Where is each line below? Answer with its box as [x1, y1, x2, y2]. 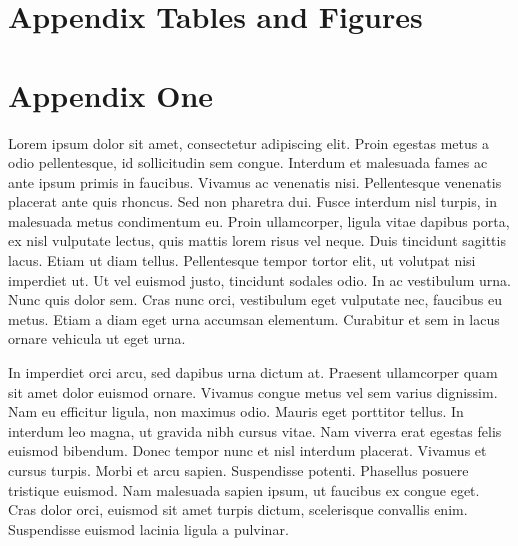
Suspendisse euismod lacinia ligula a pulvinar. [8, 518, 289, 539]
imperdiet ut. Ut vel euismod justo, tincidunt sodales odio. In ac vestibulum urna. [8, 269, 511, 290]
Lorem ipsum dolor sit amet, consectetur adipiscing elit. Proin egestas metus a [8, 132, 489, 153]
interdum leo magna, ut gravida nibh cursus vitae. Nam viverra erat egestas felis [8, 420, 502, 441]
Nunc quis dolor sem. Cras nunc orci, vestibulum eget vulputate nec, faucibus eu [8, 289, 503, 310]
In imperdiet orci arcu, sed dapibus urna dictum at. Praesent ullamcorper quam [8, 362, 498, 383]
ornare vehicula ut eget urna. [8, 328, 186, 349]
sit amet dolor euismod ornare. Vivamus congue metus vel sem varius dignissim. [8, 381, 498, 402]
